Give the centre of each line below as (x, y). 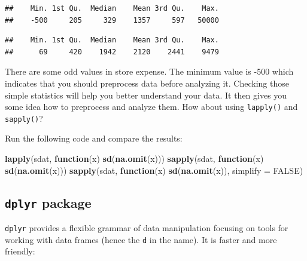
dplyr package (48, 202)
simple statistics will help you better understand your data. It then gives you (146, 95)
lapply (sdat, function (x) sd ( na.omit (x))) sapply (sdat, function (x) (134, 159)
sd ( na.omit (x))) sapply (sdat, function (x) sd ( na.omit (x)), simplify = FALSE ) (154, 170)
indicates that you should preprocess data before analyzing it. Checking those (147, 83)
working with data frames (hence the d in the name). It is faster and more (141, 239)
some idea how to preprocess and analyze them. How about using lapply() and (151, 107)
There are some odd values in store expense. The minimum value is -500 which (149, 71)
